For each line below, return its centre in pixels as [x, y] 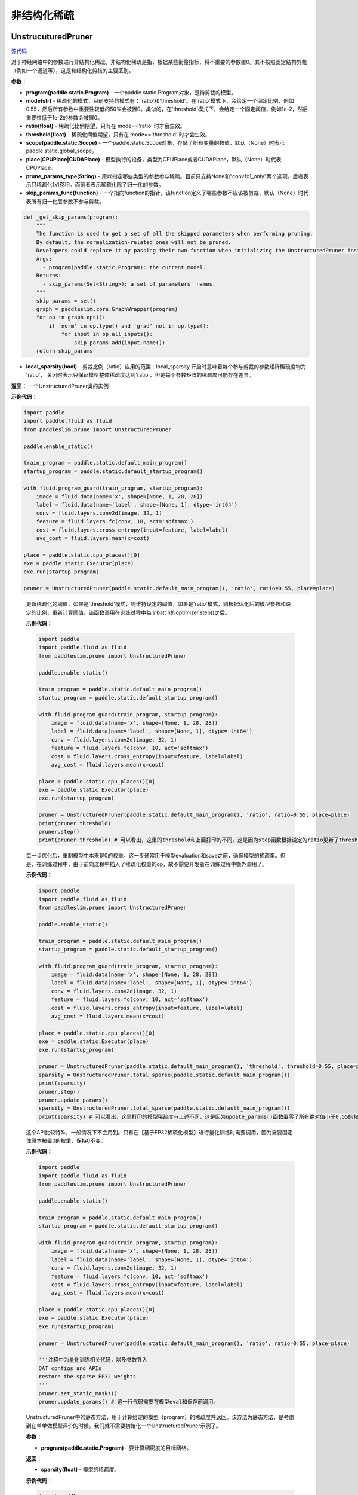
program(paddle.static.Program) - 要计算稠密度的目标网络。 [116, 1448]
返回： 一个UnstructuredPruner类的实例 [60, 386]
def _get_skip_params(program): [71, 217]
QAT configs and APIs [70, 1368]
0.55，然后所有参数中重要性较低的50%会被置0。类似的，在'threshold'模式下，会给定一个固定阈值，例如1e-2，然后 [167, 109]
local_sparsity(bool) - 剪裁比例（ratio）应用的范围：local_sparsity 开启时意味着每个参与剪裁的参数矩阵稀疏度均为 [166, 366]
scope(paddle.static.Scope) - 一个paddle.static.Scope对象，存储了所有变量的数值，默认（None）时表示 [155, 142]
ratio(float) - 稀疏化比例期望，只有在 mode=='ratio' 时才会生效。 [106, 126]
